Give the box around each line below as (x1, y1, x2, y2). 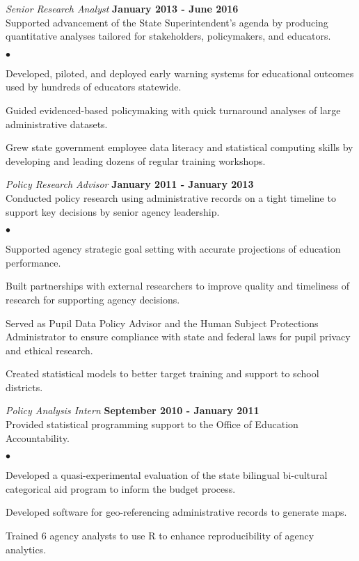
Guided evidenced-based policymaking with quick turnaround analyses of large (6, 102, 341, 117)
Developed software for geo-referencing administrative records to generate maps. (6, 505, 347, 519)
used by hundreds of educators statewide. (6, 79, 182, 94)
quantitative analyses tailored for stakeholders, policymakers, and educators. (6, 29, 331, 43)
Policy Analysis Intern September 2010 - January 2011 (6, 403, 260, 418)
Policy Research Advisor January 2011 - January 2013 (6, 177, 254, 191)
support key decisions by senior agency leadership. (6, 204, 220, 219)
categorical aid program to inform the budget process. (6, 481, 236, 496)
